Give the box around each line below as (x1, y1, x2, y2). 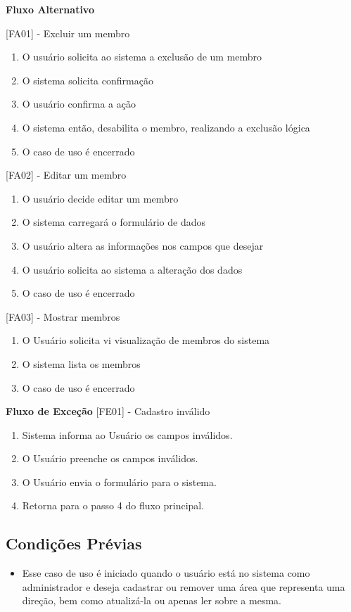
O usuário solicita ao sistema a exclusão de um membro (22, 49, 262, 64)
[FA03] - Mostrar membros (6, 309, 120, 324)
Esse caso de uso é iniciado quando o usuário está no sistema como (22, 566, 310, 580)
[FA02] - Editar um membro (6, 167, 127, 182)
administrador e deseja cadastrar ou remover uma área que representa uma (22, 579, 345, 594)
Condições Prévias (6, 533, 142, 554)
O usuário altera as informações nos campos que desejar (22, 238, 264, 253)
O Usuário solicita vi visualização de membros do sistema (22, 333, 270, 348)
